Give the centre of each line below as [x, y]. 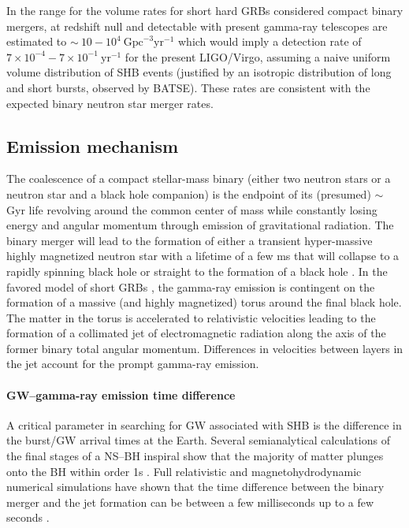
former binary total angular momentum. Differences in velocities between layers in [205, 348]
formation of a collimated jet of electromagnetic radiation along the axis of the [196, 333]
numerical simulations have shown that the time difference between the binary [195, 487]
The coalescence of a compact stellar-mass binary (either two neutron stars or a [199, 178]
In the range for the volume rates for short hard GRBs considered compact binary [205, 10]
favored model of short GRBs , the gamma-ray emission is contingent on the [191, 286]
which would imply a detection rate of [270, 41]
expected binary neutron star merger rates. [110, 103]
